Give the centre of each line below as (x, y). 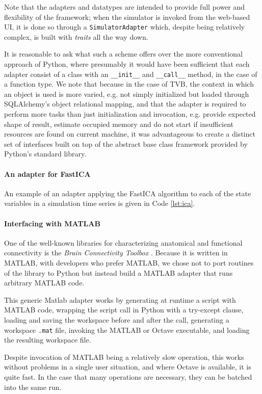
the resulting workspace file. (48, 340)
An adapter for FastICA (47, 174)
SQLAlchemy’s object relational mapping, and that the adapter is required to (125, 104)
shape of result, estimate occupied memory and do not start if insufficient (119, 124)
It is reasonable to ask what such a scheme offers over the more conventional (123, 54)
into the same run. (33, 387)
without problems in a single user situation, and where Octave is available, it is (128, 367)
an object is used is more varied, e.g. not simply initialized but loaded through (127, 94)
